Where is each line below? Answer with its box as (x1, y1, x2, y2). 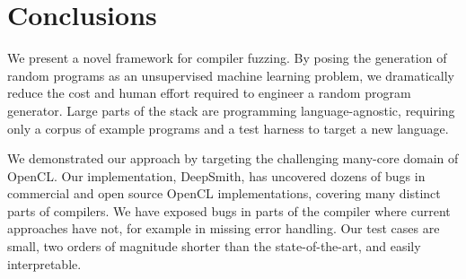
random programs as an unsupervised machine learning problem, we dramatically (7, 65, 454, 84)
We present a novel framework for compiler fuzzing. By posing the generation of (7, 48, 447, 67)
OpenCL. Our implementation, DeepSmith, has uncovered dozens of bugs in (7, 166, 426, 185)
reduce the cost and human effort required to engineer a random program (7, 83, 411, 102)
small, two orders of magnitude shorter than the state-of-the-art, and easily (7, 237, 421, 256)
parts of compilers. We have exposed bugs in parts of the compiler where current (7, 201, 451, 220)
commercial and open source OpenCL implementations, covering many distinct (7, 184, 441, 203)
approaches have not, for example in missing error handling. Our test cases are (7, 219, 440, 238)
